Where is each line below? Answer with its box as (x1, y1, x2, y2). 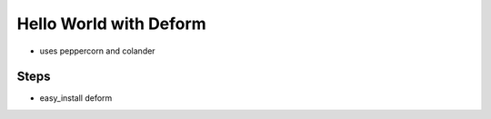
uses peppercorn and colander (39, 45, 155, 56)
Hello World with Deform (16, 14, 206, 34)
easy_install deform (39, 93, 113, 104)
